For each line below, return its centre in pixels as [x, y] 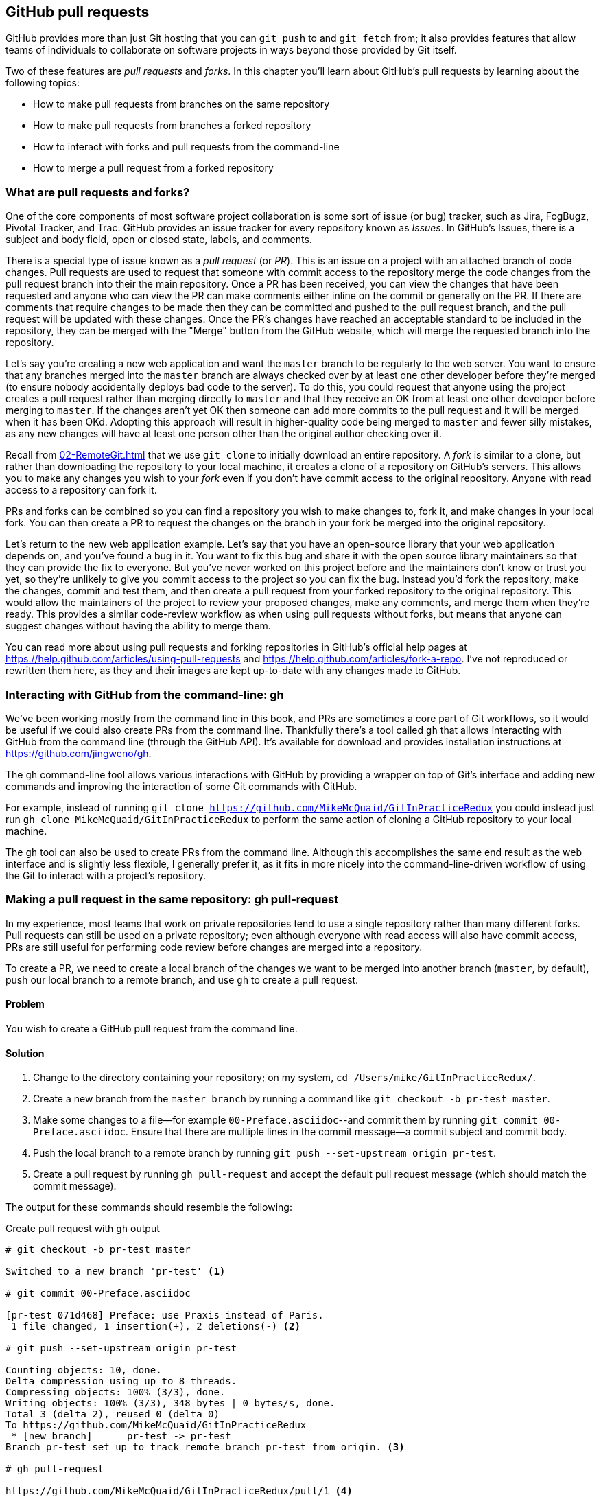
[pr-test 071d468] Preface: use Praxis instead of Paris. [165, 1315]
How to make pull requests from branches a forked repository [172, 126]
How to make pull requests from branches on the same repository [181, 104]
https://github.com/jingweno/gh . [79, 753]
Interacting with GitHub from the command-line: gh [145, 694]
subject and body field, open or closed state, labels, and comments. [159, 240]
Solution [25, 1053]
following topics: [43, 83]
